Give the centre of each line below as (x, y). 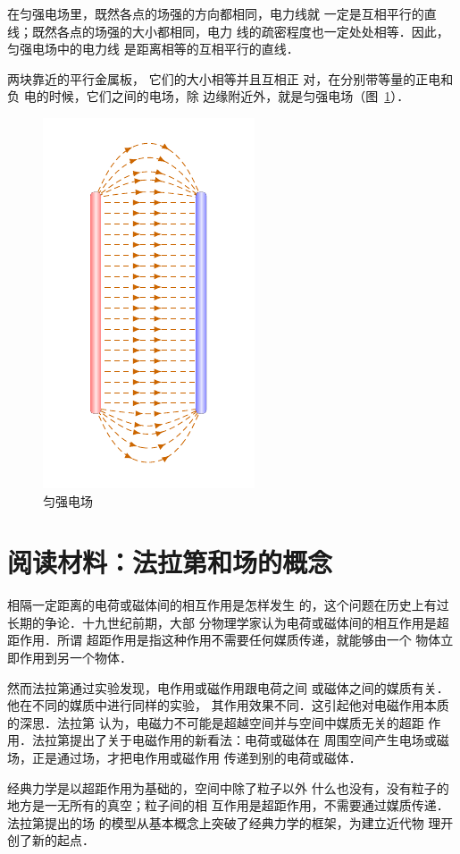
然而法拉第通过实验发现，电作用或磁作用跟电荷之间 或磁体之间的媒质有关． (228, 687)
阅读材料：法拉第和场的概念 (170, 562)
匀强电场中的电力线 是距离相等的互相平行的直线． (153, 49)
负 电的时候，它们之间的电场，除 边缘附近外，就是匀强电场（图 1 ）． (209, 96)
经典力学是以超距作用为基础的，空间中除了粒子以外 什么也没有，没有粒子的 (228, 787)
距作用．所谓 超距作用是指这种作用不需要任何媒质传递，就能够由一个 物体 (224, 640)
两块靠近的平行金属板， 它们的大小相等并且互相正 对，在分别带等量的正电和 (230, 78)
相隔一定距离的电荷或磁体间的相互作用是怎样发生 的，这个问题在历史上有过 (228, 605)
